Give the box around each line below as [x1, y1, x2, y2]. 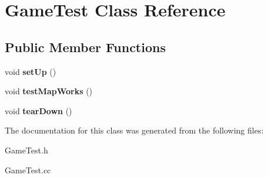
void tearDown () [5, 104, 72, 117]
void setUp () [5, 65, 56, 77]
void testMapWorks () [5, 85, 93, 97]
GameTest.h [5, 143, 48, 156]
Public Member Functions [5, 37, 166, 56]
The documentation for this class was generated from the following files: [5, 124, 264, 136]
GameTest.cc [5, 163, 51, 176]
